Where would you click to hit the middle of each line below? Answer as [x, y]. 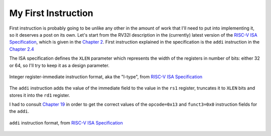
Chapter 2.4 [22, 49]
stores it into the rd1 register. [40, 95]
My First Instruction [51, 13]
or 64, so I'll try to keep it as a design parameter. [59, 65]
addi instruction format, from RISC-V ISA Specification [66, 122]
